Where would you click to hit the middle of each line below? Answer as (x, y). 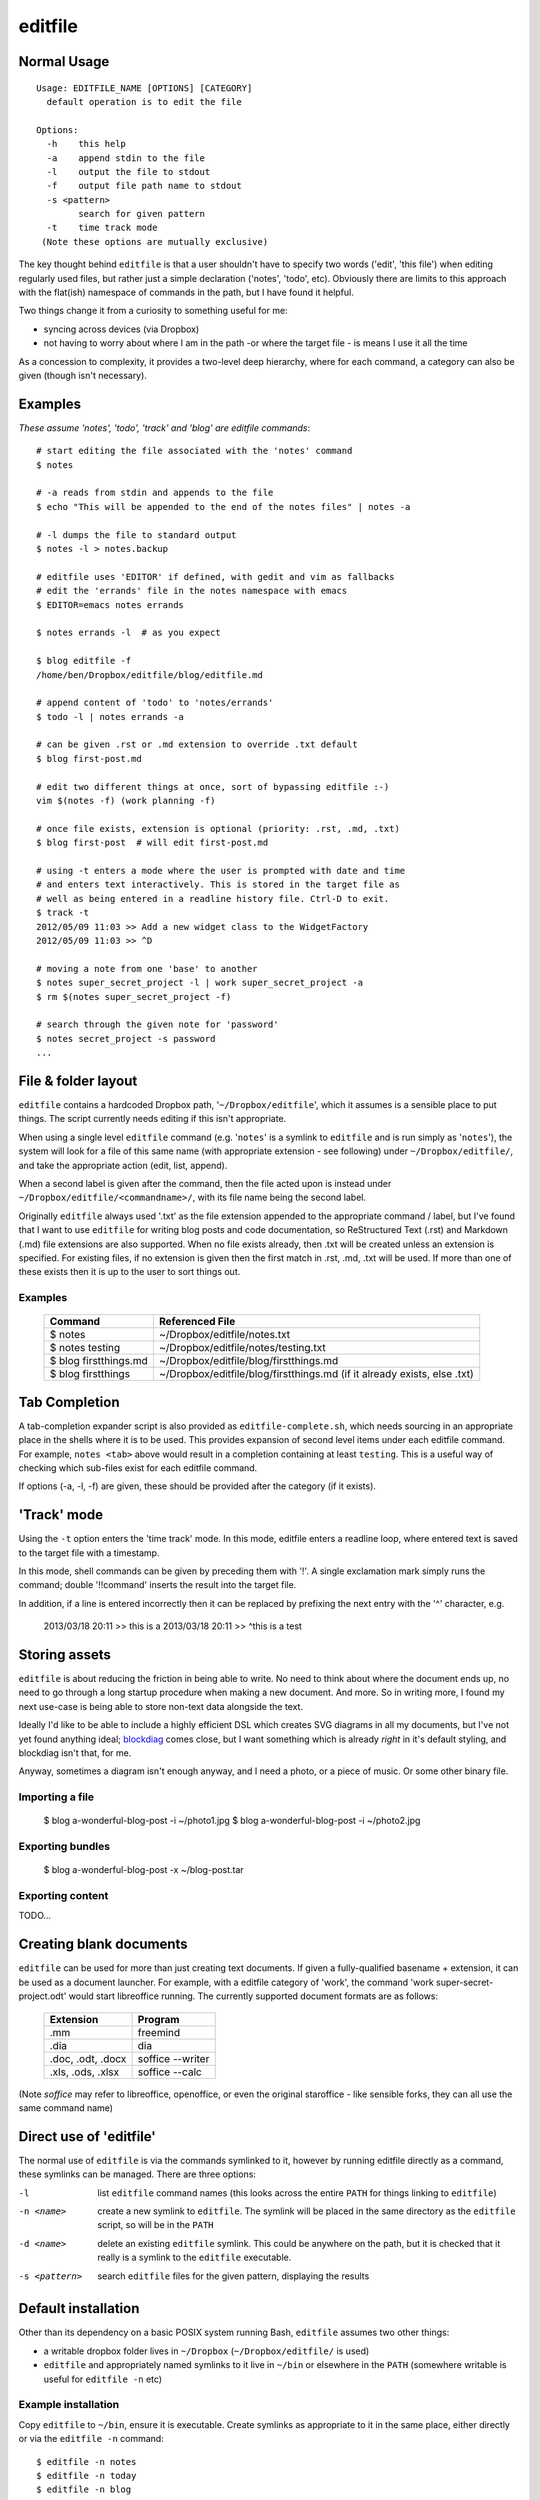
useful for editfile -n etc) (103, 2379)
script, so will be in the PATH (155, 2225)
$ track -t (63, 913)
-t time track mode (102, 228)
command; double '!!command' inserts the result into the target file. (157, 1585)
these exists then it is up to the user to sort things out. (129, 1272)
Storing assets (65, 1654)
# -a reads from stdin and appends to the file (155, 493)
